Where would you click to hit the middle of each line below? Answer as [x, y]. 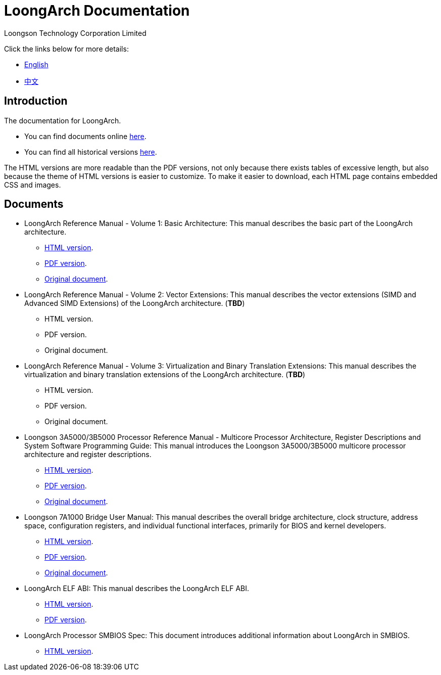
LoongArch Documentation [97, 11]
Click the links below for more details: [66, 49]
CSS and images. [33, 185]
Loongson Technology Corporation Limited [75, 33]
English [36, 64]
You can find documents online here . [85, 136]
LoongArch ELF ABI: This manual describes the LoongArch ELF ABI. [137, 589]
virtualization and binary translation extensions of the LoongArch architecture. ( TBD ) [165, 375]
